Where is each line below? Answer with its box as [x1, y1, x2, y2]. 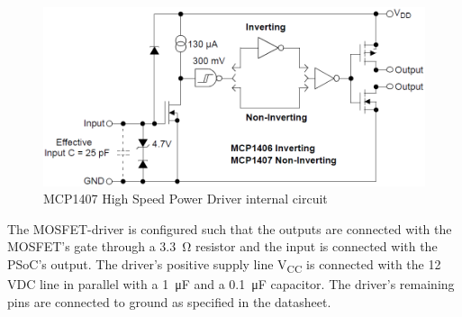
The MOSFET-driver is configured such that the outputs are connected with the [7, 219, 452, 238]
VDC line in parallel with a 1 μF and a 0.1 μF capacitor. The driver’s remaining [7, 275, 455, 294]
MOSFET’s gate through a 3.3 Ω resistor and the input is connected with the [7, 237, 438, 256]
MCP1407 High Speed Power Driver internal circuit [43, 189, 328, 208]
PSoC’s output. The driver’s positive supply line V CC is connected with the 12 [7, 254, 441, 276]
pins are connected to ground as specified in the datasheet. [7, 292, 331, 311]
